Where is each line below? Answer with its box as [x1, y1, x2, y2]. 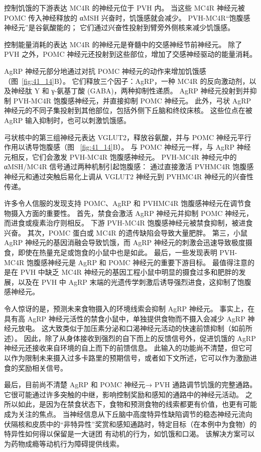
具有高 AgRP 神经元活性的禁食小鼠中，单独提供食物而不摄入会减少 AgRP [4, 313, 245, 323]
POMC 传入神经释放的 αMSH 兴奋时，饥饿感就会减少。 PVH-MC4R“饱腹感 [4, 12, 250, 23]
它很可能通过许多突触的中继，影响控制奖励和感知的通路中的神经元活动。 [4, 389, 243, 399]
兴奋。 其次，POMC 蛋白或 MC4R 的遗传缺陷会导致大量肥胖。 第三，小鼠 [4, 227, 247, 238]
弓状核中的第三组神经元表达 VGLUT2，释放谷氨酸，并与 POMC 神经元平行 [4, 132, 251, 142]
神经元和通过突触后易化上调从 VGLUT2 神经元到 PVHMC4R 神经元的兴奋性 [4, 171, 253, 181]
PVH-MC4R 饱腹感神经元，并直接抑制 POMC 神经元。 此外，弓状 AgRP [13, 95, 251, 105]
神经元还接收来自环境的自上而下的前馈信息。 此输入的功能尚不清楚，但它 [4, 343, 245, 353]
